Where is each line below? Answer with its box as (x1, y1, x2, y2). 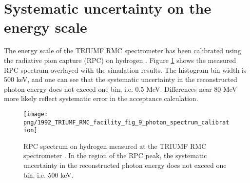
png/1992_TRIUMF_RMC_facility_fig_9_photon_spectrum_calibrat (23, 119, 230, 126)
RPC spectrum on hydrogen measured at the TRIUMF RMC (23, 141, 207, 151)
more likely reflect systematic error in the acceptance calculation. (4, 93, 198, 103)
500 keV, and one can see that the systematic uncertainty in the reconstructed (4, 74, 237, 84)
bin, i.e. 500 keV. (23, 169, 74, 180)
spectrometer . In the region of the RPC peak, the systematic (23, 150, 207, 161)
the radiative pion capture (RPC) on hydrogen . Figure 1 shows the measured (4, 55, 236, 65)
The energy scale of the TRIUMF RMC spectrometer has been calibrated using (4, 45, 241, 56)
